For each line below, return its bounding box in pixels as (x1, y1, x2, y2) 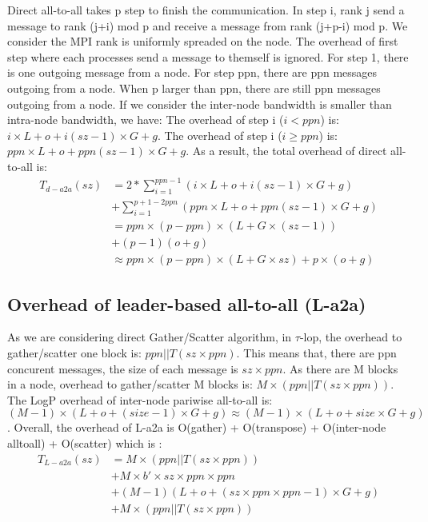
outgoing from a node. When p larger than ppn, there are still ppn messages (7, 79, 381, 96)
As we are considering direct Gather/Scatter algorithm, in (7, 329, 292, 345)
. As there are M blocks (282, 360, 398, 377)
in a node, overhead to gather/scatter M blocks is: (7, 376, 253, 392)
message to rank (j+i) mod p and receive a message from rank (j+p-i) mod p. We (7, 17, 408, 34)
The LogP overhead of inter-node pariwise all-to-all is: (7, 391, 273, 408)
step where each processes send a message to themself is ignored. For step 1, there (7, 48, 409, 65)
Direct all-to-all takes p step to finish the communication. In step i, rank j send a (7, 2, 405, 18)
